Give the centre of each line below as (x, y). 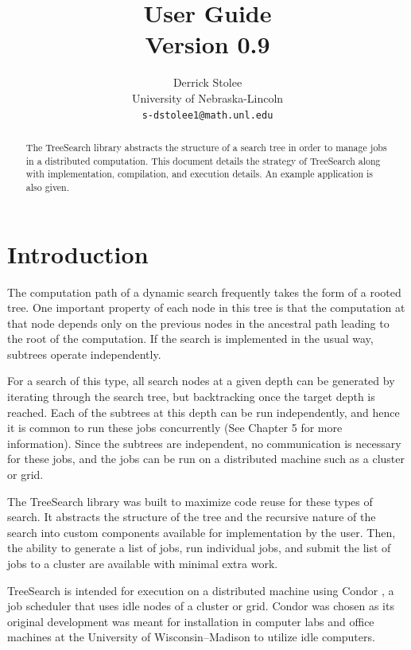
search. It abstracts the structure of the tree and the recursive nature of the (192, 517)
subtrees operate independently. (84, 354)
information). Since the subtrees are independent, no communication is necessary (204, 443)
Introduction (78, 253)
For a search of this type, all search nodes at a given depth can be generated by (201, 381)
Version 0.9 (207, 44)
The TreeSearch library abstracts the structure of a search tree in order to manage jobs (206, 147)
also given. (48, 187)
